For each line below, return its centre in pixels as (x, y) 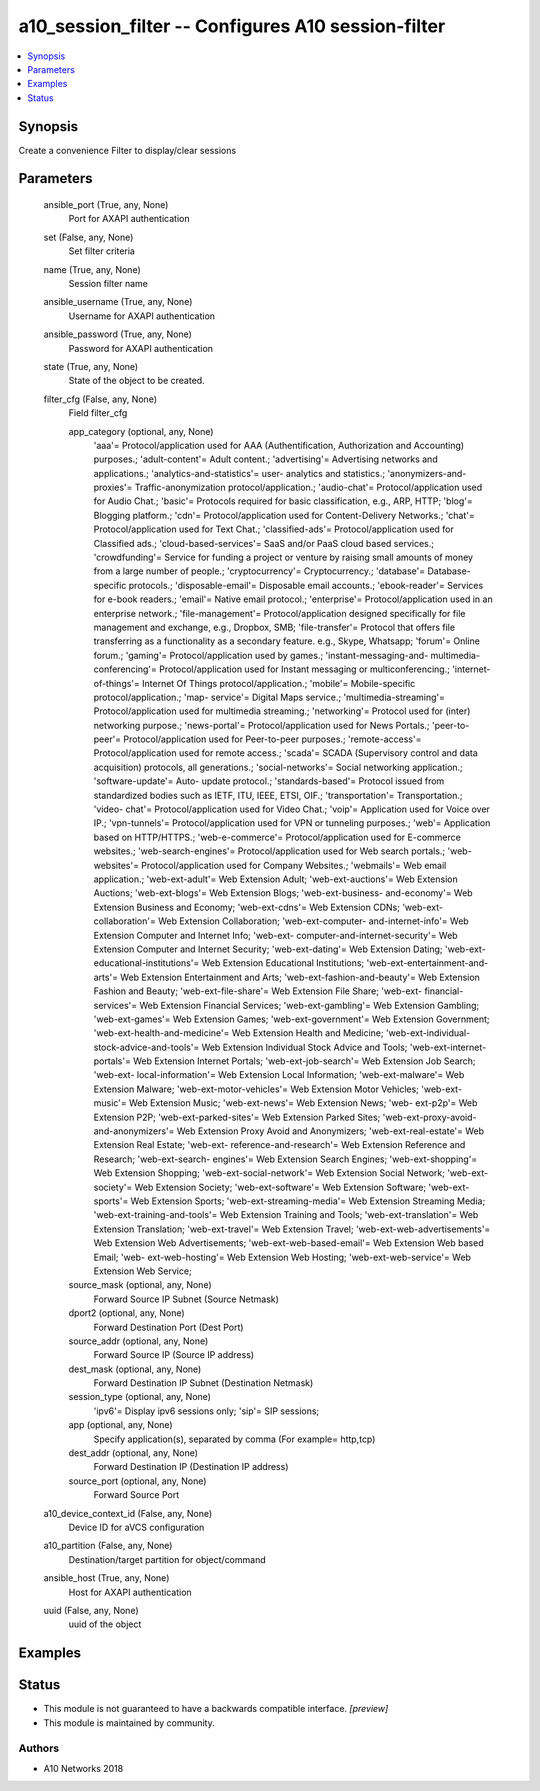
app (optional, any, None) (121, 1425)
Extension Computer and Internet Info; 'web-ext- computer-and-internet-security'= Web (276, 935)
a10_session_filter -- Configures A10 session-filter (232, 26)
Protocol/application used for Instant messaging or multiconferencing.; (304, 669)
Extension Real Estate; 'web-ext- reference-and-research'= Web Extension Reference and (279, 1145)
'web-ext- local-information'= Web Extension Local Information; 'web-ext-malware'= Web (279, 1075)
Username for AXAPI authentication (141, 316)
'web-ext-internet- (448, 1047)
